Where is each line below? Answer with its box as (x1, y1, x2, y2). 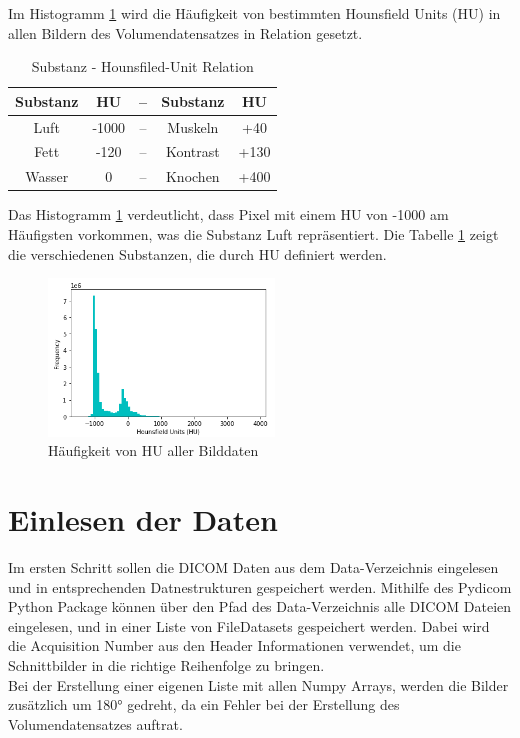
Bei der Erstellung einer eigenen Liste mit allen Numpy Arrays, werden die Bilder (8, 674, 509, 695)
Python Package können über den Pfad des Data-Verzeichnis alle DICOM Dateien (8, 596, 512, 617)
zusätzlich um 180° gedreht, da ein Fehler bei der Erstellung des (8, 694, 400, 715)
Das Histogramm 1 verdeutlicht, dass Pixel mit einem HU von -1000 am (8, 204, 449, 225)
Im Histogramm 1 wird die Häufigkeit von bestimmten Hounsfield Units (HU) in (8, 3, 501, 23)
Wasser (25, 166, 69, 187)
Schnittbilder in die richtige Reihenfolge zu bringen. (8, 655, 325, 676)
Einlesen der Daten (8, 499, 278, 540)
